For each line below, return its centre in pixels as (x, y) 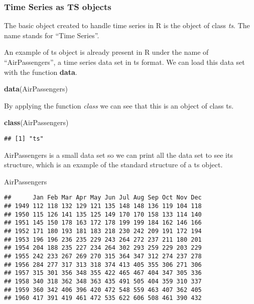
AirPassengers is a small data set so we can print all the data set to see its (118, 155)
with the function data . (41, 72)
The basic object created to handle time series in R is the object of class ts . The (127, 25)
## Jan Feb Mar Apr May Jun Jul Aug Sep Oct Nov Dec (103, 198)
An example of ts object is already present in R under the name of (106, 52)
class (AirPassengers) (36, 122)
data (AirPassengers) (36, 89)
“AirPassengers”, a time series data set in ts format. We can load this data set (124, 62)
